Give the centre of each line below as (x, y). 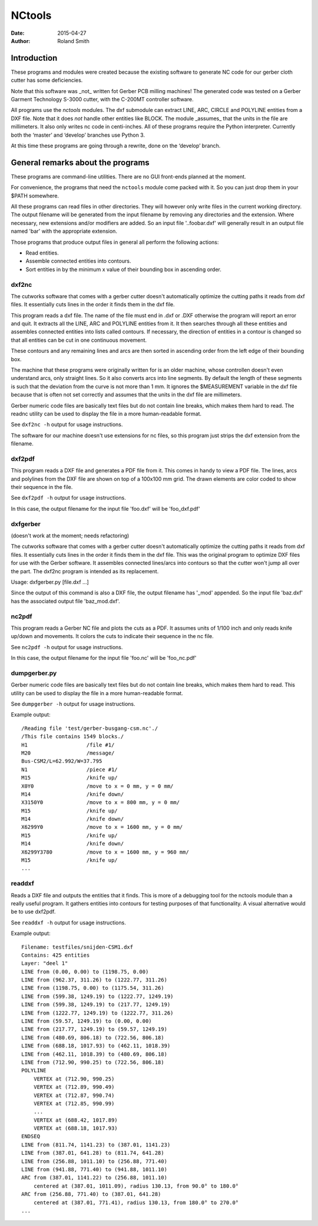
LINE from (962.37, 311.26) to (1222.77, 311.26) (95, 980)
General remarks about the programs (80, 162)
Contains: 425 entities (56, 955)
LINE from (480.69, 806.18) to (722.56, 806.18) (93, 1037)
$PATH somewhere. (35, 196)
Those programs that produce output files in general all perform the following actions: (115, 242)
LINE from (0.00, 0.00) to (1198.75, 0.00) (85, 971)
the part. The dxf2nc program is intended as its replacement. (85, 571)
